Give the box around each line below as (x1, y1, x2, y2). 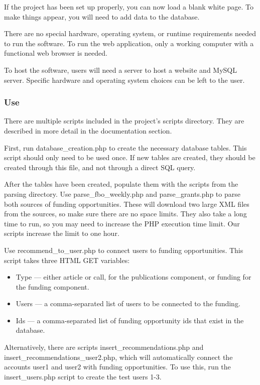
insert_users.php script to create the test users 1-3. (4, 371, 162, 381)
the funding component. (16, 281, 89, 292)
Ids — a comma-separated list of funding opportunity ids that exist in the (16, 315, 244, 325)
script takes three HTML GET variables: (4, 254, 130, 265)
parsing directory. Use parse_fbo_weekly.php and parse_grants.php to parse (4, 188, 240, 199)
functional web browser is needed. (4, 48, 107, 58)
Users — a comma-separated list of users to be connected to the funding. (16, 298, 240, 309)
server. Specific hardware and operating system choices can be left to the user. (4, 74, 245, 85)
